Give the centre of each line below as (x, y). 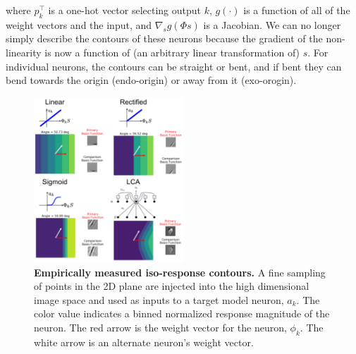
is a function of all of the (297, 10)
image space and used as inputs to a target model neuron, (159, 299)
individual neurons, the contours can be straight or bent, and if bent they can (174, 66)
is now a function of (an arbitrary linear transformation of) (172, 52)
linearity (24, 52)
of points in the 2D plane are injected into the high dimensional (172, 286)
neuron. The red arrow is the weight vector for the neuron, (160, 327)
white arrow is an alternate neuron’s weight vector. (144, 342)
